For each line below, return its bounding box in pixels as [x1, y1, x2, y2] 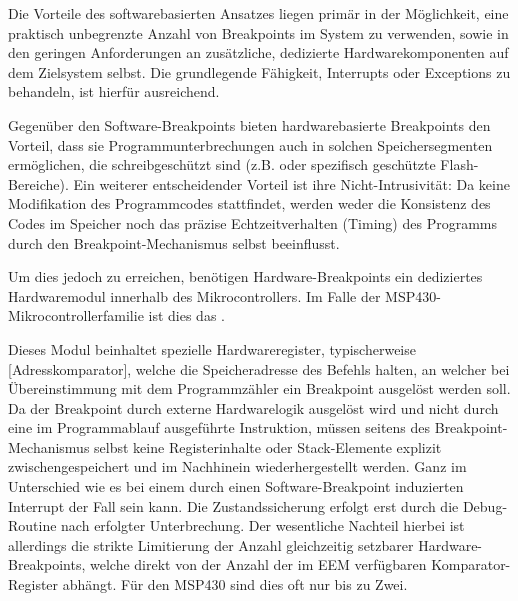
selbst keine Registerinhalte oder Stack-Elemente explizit [94, 436, 442, 457]
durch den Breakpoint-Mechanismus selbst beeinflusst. [8, 232, 340, 253]
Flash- [440, 154, 479, 175]
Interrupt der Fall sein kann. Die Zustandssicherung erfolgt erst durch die [8, 495, 459, 516]
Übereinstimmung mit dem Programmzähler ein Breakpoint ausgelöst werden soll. [8, 378, 511, 399]
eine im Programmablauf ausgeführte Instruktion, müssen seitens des [8, 417, 431, 438]
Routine [8, 515, 57, 536]
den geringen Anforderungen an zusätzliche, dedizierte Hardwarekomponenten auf [8, 42, 509, 63]
